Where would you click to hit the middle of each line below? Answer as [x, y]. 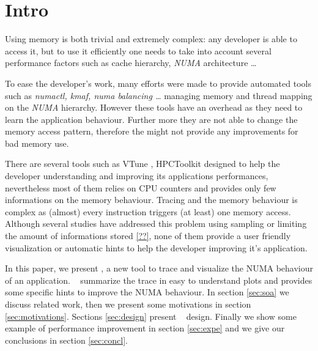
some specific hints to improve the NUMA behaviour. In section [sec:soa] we [147, 292]
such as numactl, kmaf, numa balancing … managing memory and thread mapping [159, 95]
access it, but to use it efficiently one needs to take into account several [138, 50]
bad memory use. [37, 143]
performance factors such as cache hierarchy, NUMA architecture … [131, 63]
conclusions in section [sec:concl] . [66, 340]
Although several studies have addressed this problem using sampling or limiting [156, 224]
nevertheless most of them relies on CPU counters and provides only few [141, 187]
